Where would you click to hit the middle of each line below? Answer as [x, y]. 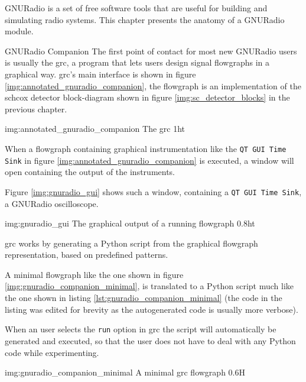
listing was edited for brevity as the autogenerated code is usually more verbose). [152, 309]
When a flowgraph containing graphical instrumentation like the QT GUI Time [146, 148]
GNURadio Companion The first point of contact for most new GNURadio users [151, 51]
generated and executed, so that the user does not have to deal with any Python [150, 340]
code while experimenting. [52, 352]
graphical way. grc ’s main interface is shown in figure [100, 74]
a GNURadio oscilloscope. [52, 203]
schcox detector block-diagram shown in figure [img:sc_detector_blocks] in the [147, 97]
